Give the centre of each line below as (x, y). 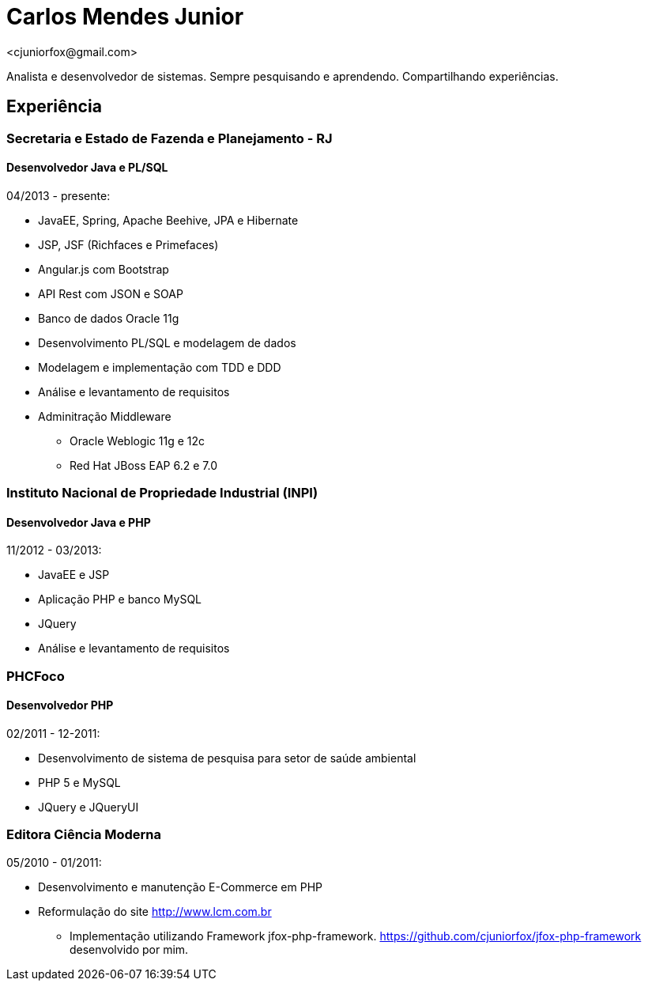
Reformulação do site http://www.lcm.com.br (155, 911)
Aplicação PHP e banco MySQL (120, 599)
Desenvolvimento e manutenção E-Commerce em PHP (180, 887)
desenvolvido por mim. (129, 949)
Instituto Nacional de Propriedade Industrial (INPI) (162, 493)
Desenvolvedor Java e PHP (79, 522)
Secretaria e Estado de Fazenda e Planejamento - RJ (170, 138)
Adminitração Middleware (105, 416)
